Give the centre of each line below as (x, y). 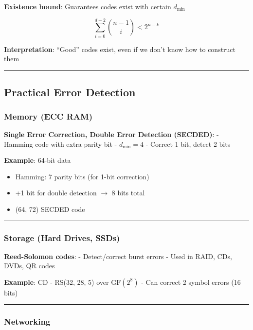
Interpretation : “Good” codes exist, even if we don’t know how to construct (120, 49)
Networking (27, 321)
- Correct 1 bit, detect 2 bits (188, 144)
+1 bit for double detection (56, 193)
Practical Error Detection (70, 92)
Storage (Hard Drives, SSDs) (62, 238)
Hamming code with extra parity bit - (61, 144)
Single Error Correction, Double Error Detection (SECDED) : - (111, 134)
